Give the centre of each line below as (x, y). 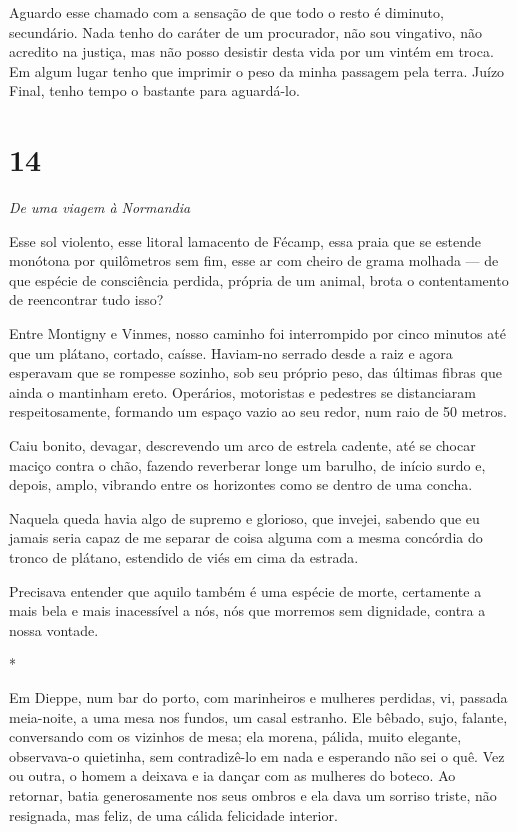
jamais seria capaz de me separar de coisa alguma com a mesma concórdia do (246, 537)
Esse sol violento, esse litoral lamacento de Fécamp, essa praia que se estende (245, 240)
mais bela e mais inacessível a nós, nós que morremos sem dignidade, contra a (247, 610)
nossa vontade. (54, 629)
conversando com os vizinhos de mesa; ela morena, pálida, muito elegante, (235, 736)
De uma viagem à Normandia (100, 207)
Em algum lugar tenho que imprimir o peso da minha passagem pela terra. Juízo (257, 70)
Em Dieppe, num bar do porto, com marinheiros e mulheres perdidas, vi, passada (258, 696)
